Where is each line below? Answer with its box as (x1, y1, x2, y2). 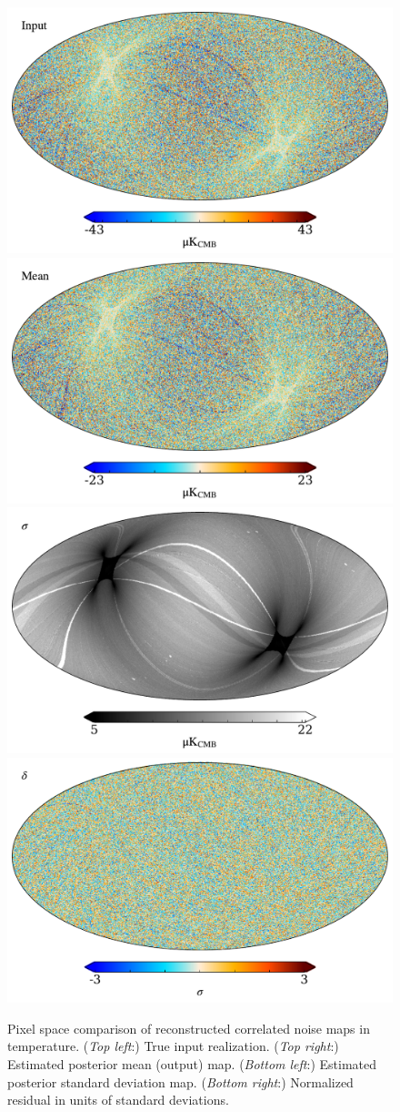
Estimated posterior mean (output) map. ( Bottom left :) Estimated (7, 1055, 377, 1074)
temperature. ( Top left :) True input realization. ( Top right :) (7, 1036, 339, 1056)
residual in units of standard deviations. (7, 1090, 229, 1109)
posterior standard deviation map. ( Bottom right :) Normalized (7, 1072, 354, 1091)
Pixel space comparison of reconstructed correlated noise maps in (7, 1018, 370, 1037)
